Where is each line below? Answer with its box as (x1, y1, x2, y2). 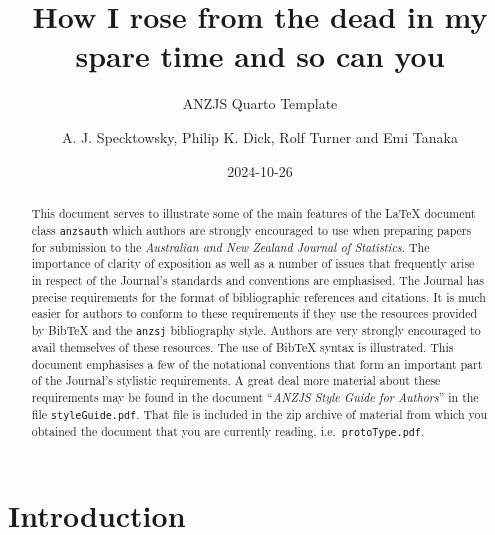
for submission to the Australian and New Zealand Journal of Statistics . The (31, 238, 430, 255)
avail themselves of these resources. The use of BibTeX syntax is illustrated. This (31, 339, 454, 356)
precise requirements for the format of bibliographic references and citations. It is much (31, 288, 486, 305)
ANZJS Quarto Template (182, 93, 338, 114)
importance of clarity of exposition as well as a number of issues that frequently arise (31, 255, 475, 272)
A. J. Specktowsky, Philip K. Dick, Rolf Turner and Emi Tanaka (62, 126, 458, 147)
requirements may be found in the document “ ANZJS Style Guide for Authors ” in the (31, 389, 479, 406)
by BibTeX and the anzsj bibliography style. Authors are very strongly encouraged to (31, 321, 481, 338)
